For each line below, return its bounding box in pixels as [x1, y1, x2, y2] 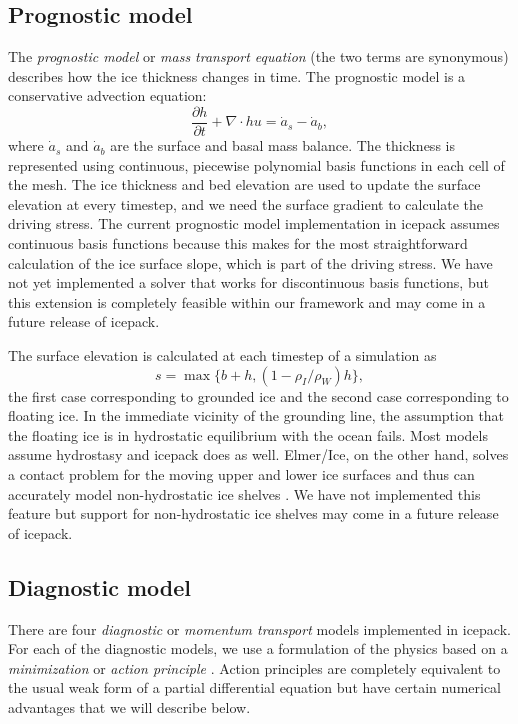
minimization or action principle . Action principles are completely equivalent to [8, 657, 501, 678]
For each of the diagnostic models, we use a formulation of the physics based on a [8, 638, 508, 659]
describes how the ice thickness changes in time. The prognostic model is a [8, 65, 466, 86]
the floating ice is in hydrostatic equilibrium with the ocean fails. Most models [8, 424, 488, 445]
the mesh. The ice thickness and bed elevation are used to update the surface [8, 174, 481, 195]
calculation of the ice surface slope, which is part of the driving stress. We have [8, 252, 493, 273]
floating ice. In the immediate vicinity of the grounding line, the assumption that [8, 405, 505, 426]
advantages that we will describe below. [8, 696, 251, 717]
